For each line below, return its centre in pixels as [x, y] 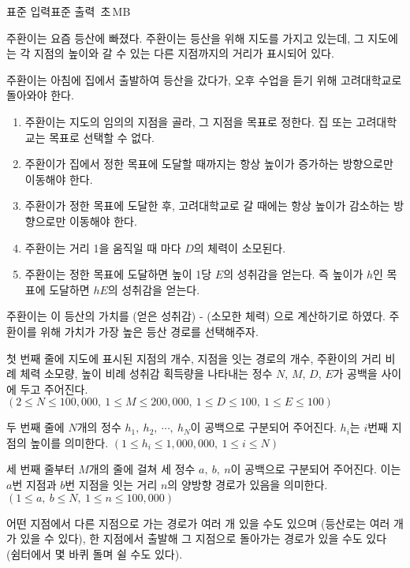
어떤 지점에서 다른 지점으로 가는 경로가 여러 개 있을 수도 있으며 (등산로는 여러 [198, 523]
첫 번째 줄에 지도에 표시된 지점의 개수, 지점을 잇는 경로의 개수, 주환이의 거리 [194, 358]
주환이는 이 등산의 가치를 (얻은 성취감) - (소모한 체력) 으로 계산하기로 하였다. [196, 316]
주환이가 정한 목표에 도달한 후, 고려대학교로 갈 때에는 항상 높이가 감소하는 [207, 206]
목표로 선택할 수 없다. [102, 137]
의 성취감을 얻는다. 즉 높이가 [293, 274]
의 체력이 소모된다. [240, 247]
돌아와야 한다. [40, 95]
